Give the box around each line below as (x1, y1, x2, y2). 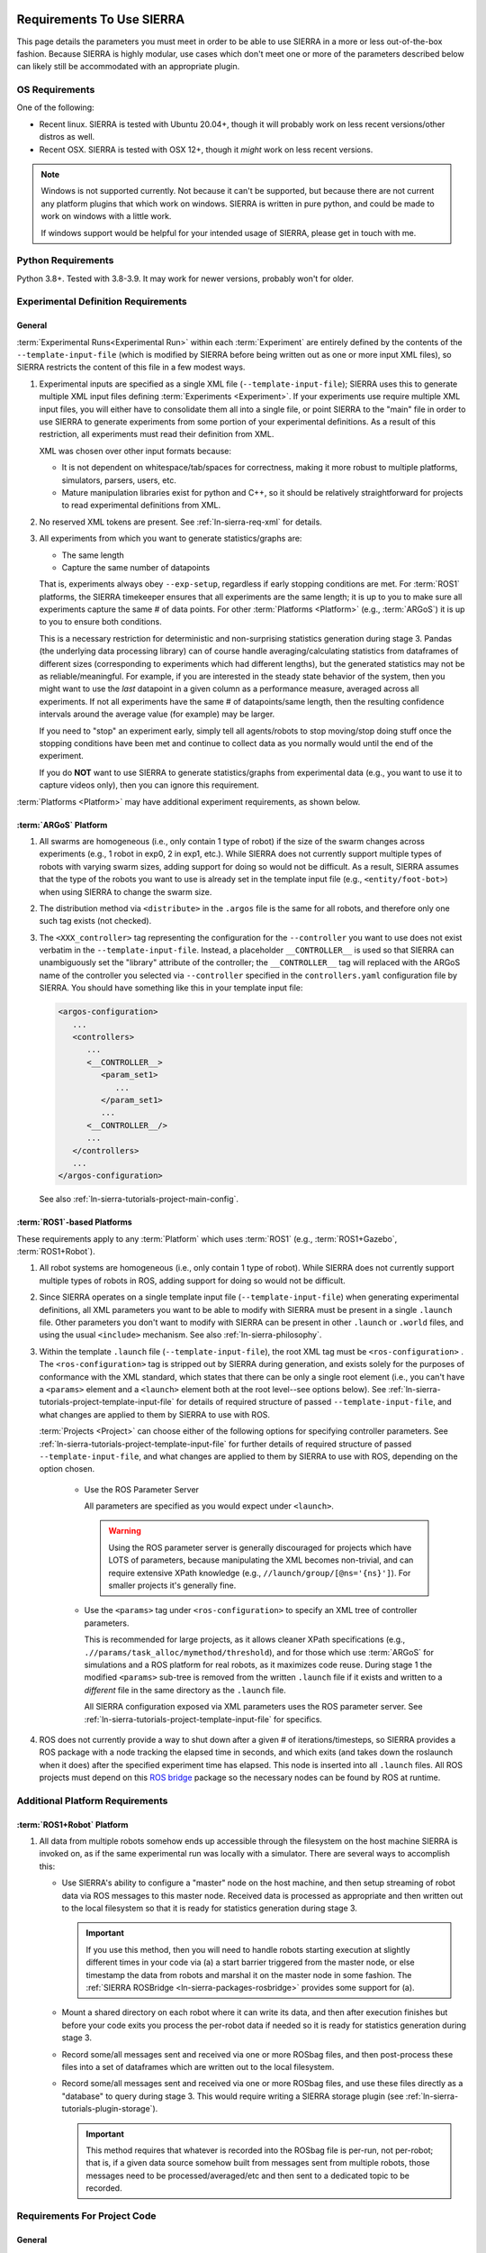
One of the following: (16, 102, 94, 113)
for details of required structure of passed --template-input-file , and (175, 1397, 452, 1408)
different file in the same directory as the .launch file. (84, 1684, 287, 1695)
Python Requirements (16, 254, 114, 267)
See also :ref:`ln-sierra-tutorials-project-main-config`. (39, 1194, 238, 1205)
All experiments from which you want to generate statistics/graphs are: (39, 533, 302, 544)
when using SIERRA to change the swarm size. (39, 886, 212, 897)
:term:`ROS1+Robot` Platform (16, 1819, 129, 1829)
